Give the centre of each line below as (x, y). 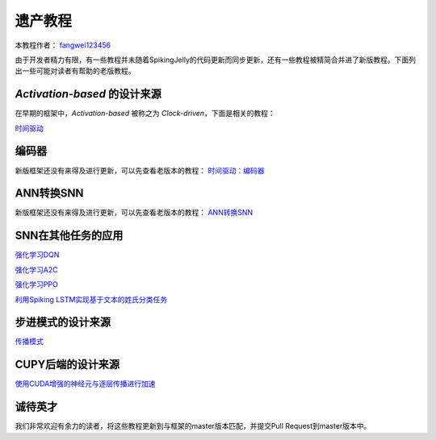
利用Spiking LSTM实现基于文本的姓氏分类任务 (91, 299)
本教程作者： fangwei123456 (63, 45)
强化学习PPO (36, 284)
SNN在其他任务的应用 (69, 236)
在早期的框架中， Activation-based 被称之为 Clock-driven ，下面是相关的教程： (145, 114)
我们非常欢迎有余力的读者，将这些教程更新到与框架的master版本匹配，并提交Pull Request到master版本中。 (193, 426)
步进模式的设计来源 (63, 322)
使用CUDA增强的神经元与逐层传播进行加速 (85, 384)
